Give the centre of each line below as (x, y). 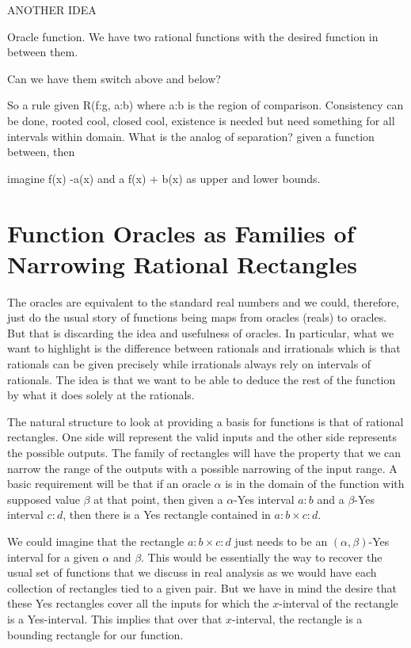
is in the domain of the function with (315, 484)
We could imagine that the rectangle (96, 541)
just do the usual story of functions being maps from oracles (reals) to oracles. (197, 317)
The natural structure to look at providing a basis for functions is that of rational (205, 421)
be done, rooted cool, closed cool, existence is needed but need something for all (201, 120)
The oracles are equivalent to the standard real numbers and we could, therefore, (204, 301)
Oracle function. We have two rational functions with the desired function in (193, 36)
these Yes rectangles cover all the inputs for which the (138, 603)
